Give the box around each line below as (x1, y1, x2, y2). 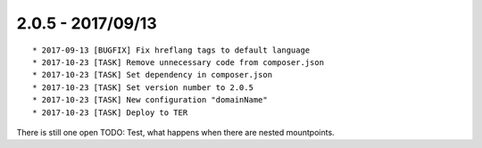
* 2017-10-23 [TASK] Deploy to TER (32, 107, 188, 118)
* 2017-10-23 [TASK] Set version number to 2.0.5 (32, 82, 254, 93)
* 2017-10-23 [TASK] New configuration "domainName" (32, 95, 268, 105)
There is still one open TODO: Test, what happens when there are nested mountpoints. (16, 127, 335, 137)
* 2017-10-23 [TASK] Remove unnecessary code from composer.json (32, 57, 325, 67)
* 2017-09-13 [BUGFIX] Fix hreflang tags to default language (32, 45, 311, 55)
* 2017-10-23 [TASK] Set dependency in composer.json (32, 70, 272, 80)
